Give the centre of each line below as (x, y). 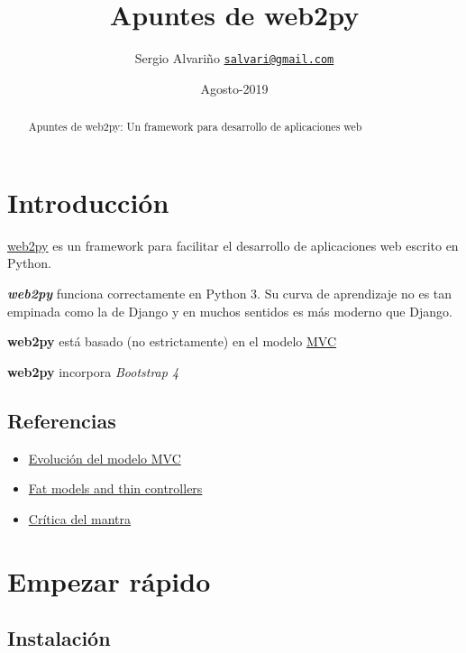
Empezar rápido (109, 580)
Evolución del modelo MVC (105, 458)
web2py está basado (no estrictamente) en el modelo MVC (172, 341)
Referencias (62, 420)
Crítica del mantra (80, 518)
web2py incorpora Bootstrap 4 (93, 371)
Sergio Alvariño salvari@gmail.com (234, 58)
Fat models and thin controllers (115, 488)
